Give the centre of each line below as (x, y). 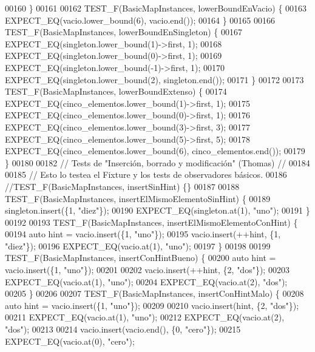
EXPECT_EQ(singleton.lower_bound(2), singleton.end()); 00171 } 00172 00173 (154, 79)
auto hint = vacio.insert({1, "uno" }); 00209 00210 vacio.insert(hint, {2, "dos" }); (152, 305)
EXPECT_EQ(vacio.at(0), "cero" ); (70, 341)
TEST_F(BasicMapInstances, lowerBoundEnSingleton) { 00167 (124, 32)
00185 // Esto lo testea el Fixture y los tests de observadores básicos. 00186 (146, 174)
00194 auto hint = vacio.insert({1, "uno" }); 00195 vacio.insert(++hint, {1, (143, 234)
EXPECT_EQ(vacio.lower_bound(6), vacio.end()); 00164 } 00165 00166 (140, 20)
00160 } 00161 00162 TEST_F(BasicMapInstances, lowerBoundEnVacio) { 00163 (156, 8)
